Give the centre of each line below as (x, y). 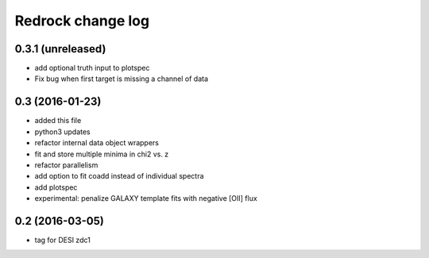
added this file (58, 121)
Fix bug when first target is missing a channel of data (122, 79)
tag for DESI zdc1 (62, 240)
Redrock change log (82, 21)
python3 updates (62, 132)
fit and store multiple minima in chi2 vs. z (102, 154)
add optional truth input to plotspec (92, 68)
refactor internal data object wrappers (97, 143)
